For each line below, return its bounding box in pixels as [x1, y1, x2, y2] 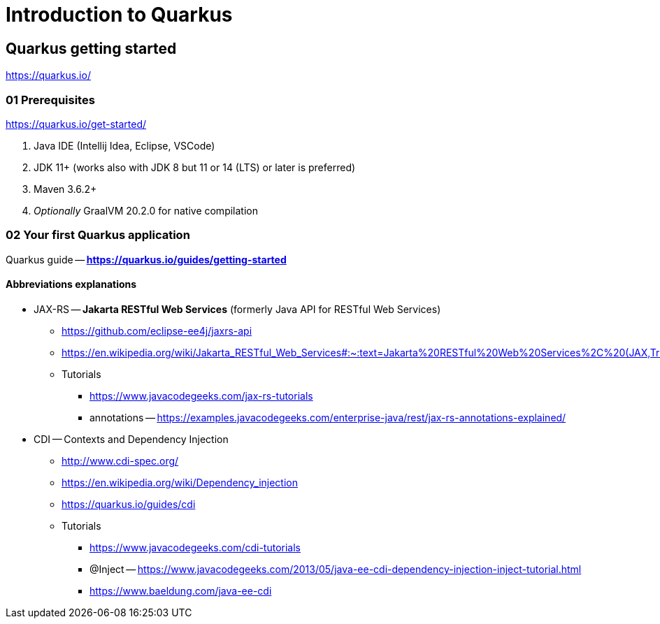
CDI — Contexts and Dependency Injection [34, 433, 229, 445]
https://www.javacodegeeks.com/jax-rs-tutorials [89, 389, 313, 402]
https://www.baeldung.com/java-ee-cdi [89, 584, 272, 597]
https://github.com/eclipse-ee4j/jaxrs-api [62, 324, 252, 337]
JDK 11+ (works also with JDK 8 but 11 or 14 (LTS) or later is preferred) [34, 161, 356, 173]
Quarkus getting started [6, 39, 177, 57]
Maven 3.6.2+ [34, 182, 97, 195]
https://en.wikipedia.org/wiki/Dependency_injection [62, 476, 299, 488]
